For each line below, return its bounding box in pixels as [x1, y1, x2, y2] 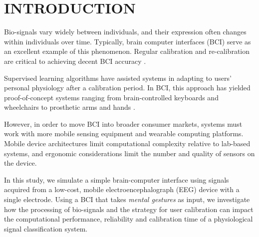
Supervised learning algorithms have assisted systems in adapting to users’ [4, 72, 232, 83]
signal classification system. [4, 223, 88, 234]
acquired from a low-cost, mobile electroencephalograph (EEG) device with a [4, 184, 240, 195]
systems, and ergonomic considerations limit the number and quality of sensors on [4, 148, 255, 158]
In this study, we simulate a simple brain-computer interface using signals [4, 174, 229, 185]
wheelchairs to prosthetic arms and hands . [4, 102, 135, 112]
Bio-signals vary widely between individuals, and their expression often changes [4, 26, 247, 37]
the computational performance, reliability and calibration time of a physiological [4, 214, 253, 224]
